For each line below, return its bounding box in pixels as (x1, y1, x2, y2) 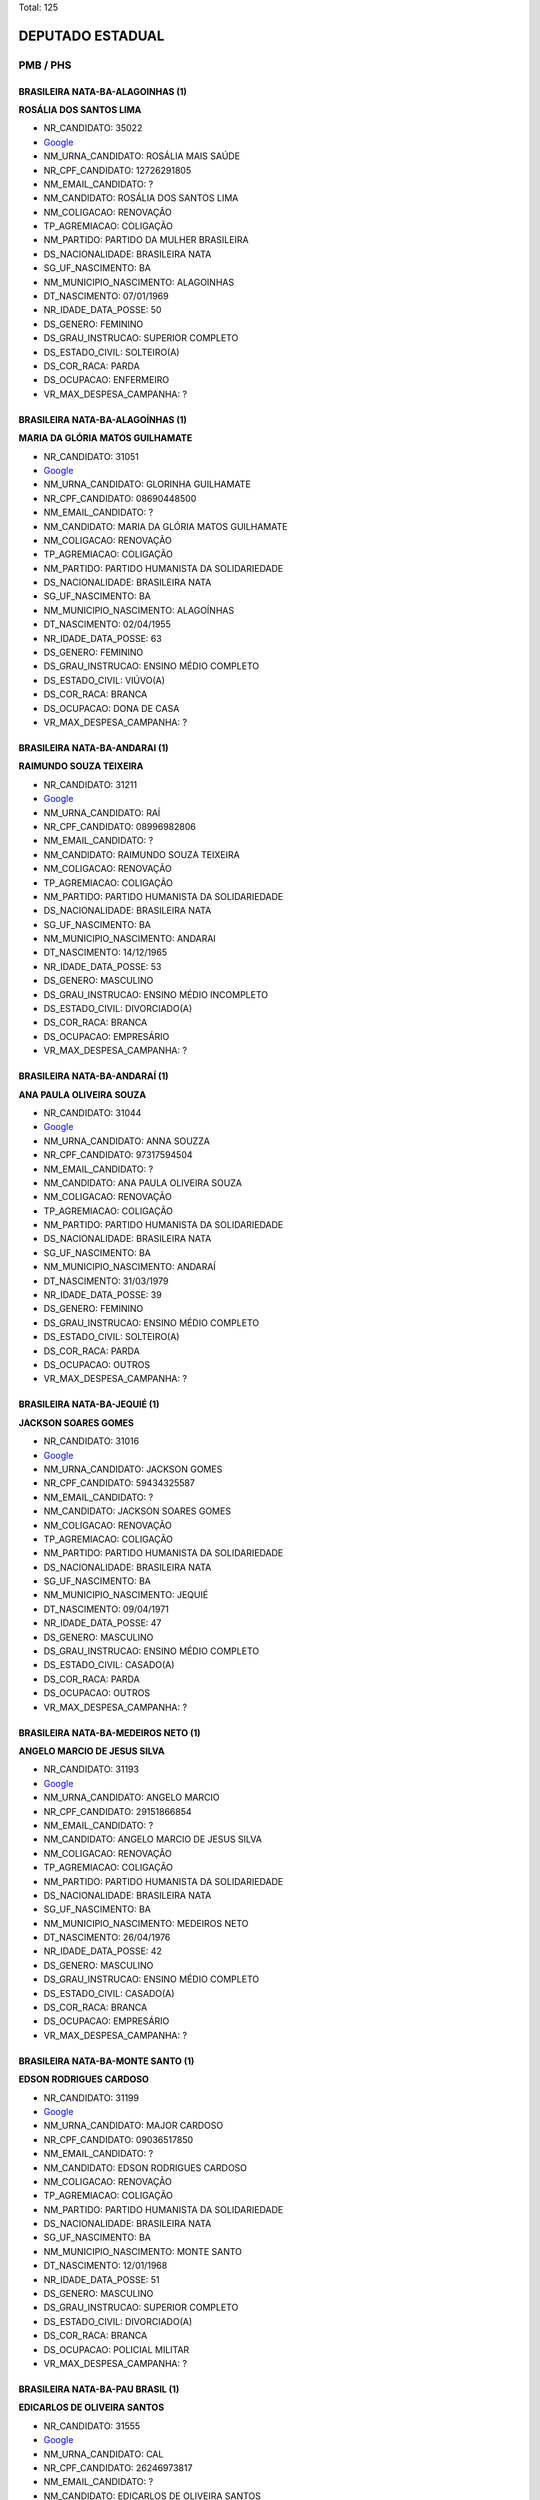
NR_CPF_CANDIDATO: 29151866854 (43, 1805, 192, 1817)
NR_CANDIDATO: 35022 (43, 122, 143, 134)
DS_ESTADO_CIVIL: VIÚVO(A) (43, 674, 165, 686)
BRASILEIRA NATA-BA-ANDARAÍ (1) (18, 1070, 169, 1082)
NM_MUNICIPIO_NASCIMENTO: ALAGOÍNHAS (43, 604, 235, 616)
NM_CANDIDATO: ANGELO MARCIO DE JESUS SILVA (43, 1833, 262, 1845)
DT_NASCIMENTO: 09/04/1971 (43, 1603, 170, 1615)
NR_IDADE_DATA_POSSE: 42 (43, 1945, 162, 1957)
